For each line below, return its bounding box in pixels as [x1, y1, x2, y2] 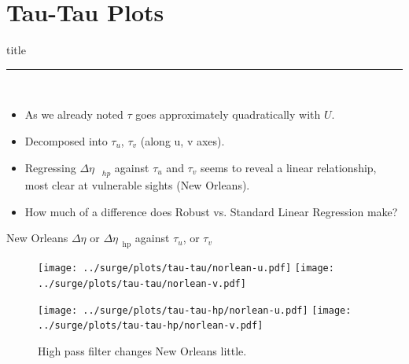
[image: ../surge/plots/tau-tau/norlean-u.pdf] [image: [38, 263, 334, 274]
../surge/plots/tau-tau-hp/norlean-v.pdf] [38, 320, 263, 332]
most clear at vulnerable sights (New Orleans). [24, 177, 250, 193]
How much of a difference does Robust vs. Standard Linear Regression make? [24, 203, 398, 219]
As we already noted [24, 106, 123, 123]
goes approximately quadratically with [135, 106, 321, 123]
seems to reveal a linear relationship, [200, 159, 377, 175]
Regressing [24, 159, 76, 175]
